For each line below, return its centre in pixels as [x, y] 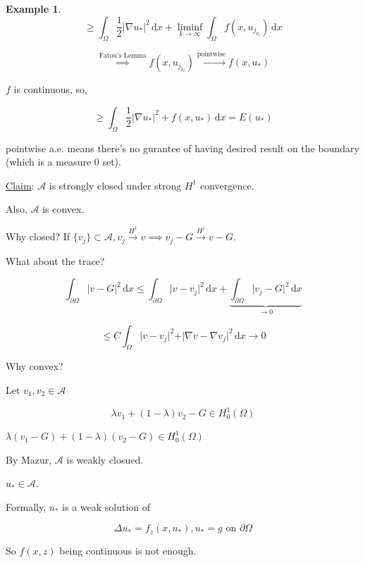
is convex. [63, 209]
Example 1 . [33, 8]
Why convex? [35, 366]
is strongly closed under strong [115, 185]
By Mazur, [29, 459]
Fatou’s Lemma [123, 56]
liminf [190, 27]
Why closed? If [38, 236]
